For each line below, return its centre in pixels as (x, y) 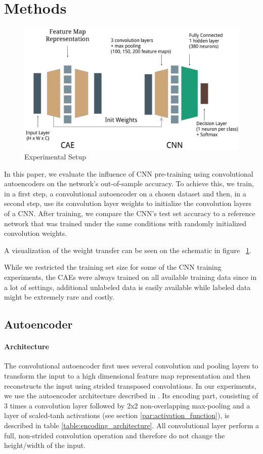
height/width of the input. (45, 445)
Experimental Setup (55, 157)
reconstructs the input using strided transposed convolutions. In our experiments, (130, 385)
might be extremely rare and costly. (59, 297)
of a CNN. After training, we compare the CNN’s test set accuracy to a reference (130, 213)
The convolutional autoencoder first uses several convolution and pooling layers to (131, 366)
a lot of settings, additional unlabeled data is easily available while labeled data (127, 287)
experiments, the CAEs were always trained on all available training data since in (130, 277)
